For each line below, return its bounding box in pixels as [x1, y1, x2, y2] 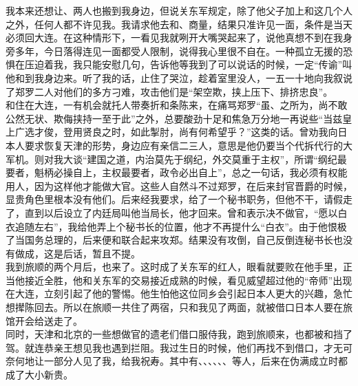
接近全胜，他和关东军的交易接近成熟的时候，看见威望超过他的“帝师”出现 [24, 272, 352, 287]
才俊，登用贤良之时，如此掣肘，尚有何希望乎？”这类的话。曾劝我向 [34, 125, 338, 139]
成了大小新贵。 [6, 367, 73, 382]
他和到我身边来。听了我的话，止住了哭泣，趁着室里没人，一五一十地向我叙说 [6, 70, 352, 85]
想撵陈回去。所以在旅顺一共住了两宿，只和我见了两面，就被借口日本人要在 [6, 300, 343, 314]
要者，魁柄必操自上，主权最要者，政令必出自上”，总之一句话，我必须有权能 [6, 165, 348, 180]
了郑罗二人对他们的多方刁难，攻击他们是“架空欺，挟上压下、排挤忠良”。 [6, 84, 333, 98]
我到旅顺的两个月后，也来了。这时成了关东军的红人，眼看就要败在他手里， [6, 259, 343, 274]
